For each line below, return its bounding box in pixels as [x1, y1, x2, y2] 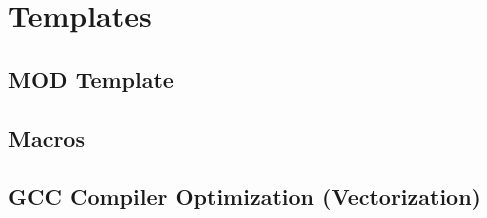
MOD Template [8, 63, 174, 94]
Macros [8, 122, 85, 153]
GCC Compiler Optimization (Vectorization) [8, 181, 481, 212]
